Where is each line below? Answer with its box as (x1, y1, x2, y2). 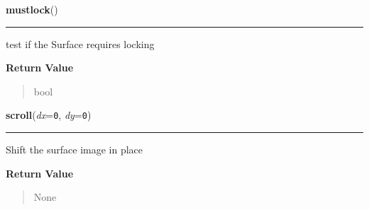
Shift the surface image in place (6, 142, 143, 157)
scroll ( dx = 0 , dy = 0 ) (6, 107, 92, 122)
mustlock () (6, 2, 58, 16)
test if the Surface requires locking (6, 36, 155, 51)
